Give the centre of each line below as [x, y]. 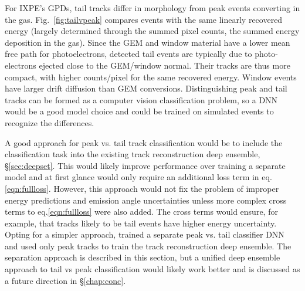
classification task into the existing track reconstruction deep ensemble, [133, 154]
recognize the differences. [50, 122]
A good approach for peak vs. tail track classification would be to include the [144, 142]
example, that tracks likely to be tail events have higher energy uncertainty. [141, 223]
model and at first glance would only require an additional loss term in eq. [138, 177]
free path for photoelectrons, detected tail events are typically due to [128, 54]
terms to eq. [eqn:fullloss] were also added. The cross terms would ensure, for [141, 212]
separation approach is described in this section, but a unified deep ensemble [143, 257]
